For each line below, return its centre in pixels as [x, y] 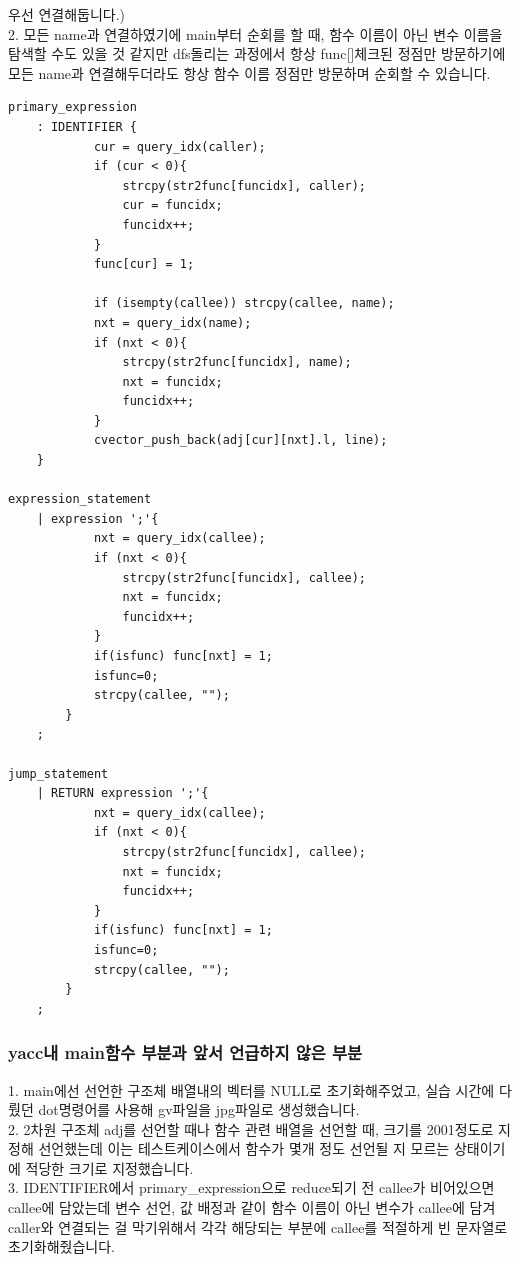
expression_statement [80, 499]
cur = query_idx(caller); [179, 146]
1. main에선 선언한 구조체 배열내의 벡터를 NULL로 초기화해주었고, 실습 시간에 [251, 1089]
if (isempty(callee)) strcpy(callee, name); [244, 303]
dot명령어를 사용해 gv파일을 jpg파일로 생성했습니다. [199, 1109]
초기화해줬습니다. [61, 1246]
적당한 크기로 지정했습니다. [109, 1167]
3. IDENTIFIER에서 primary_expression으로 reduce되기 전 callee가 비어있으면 [251, 1187]
